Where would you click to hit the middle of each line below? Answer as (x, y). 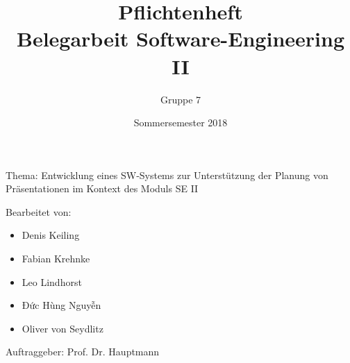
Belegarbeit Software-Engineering (181, 39)
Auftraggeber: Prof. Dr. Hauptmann (83, 352)
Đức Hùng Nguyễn (61, 305)
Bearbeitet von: (39, 211)
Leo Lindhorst (52, 281)
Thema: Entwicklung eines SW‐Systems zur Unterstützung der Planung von (167, 175)
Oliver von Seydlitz (62, 328)
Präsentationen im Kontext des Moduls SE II (102, 188)
